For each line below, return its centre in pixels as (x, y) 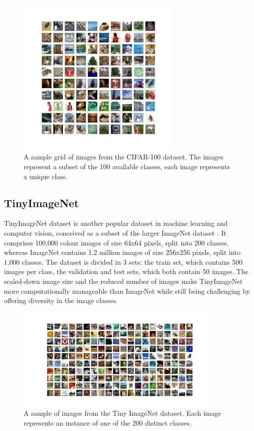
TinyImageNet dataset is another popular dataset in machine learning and (116, 223)
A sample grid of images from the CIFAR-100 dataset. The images (124, 157)
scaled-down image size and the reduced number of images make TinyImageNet (123, 281)
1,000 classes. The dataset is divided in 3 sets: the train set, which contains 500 (123, 262)
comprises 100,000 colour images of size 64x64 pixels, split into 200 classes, (116, 242)
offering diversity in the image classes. (61, 300)
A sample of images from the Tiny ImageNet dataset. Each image (122, 413)
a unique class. (46, 176)
